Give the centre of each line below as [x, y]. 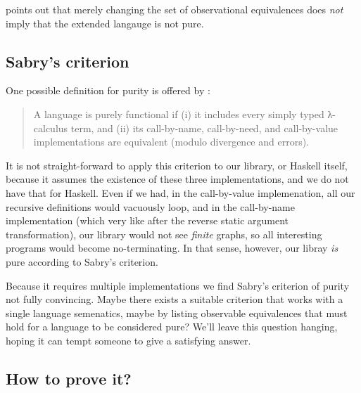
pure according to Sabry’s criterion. [82, 261]
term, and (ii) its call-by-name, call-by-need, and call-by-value [204, 128]
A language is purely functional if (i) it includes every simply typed [179, 114]
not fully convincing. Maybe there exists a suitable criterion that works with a [175, 299]
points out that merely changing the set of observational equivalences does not [175, 9]
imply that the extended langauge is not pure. [105, 23]
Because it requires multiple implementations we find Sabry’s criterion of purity [178, 285]
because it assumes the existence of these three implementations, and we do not [177, 179]
